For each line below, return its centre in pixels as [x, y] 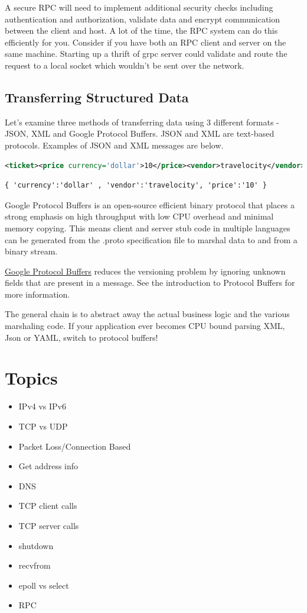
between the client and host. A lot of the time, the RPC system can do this [141, 30]
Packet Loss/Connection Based [75, 446]
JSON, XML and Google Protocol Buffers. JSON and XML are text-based [140, 133]
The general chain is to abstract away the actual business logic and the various [147, 314]
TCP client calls [48, 506]
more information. [37, 294]
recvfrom [35, 565]
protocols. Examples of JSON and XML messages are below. [114, 145]
